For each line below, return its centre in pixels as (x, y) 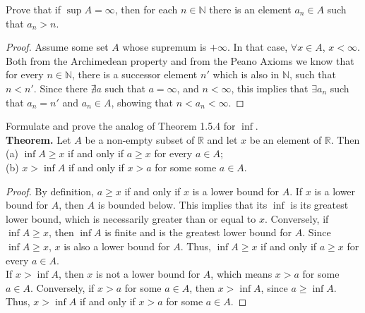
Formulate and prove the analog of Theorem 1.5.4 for (121, 126)
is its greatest (319, 205)
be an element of (286, 139)
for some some (186, 167)
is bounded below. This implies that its (182, 205)
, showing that (142, 102)
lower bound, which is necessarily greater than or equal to (131, 218)
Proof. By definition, (50, 191)
